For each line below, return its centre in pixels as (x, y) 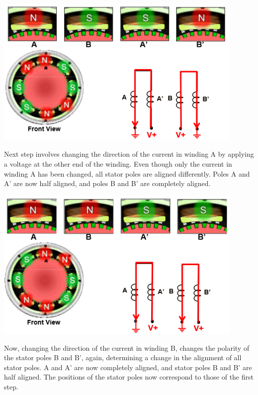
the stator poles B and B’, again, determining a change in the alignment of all (123, 357)
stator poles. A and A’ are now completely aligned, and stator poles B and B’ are (128, 367)
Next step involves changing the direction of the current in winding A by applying (129, 154)
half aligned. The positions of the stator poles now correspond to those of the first (129, 377)
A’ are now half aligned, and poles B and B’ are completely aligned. (107, 183)
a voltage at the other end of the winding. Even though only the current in (118, 164)
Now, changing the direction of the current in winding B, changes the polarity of (127, 347)
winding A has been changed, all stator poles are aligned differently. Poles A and (127, 173)
